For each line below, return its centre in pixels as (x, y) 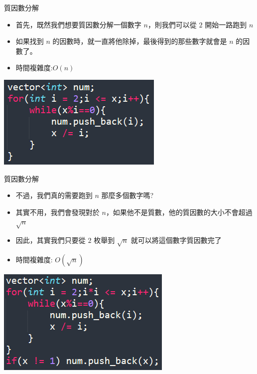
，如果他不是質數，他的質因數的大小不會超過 (179, 212)
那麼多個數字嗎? (128, 195)
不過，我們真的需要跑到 (54, 195)
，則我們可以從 (172, 24)
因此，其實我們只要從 (51, 240)
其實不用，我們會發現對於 (58, 212)
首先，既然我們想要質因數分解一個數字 (78, 24)
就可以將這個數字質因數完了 (176, 240)
